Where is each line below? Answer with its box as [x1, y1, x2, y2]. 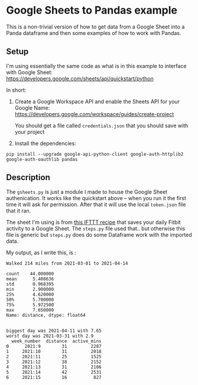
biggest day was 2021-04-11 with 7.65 [6, 328, 102, 333]
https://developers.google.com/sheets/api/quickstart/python [6, 75, 154, 82]
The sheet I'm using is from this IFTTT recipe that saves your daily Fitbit [6, 219, 181, 226]
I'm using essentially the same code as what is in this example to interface [6, 62, 187, 69]
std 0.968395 [6, 281, 54, 287]
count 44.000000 [6, 271, 54, 277]
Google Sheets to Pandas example [6, 4, 177, 17]
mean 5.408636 [6, 276, 54, 282]
